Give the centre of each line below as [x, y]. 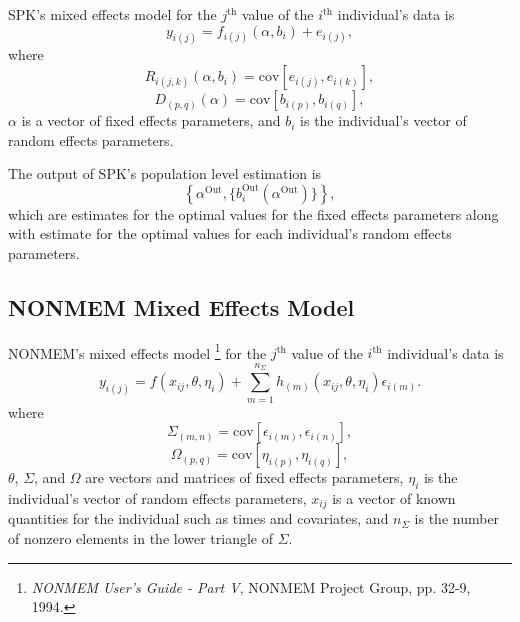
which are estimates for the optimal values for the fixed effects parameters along [253, 213]
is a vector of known [394, 497]
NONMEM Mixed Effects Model [181, 307]
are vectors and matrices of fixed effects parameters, [244, 477]
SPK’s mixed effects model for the [112, 14]
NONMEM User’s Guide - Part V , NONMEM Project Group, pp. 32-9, [251, 586]
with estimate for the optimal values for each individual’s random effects [230, 233]
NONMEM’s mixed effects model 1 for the [137, 351]
